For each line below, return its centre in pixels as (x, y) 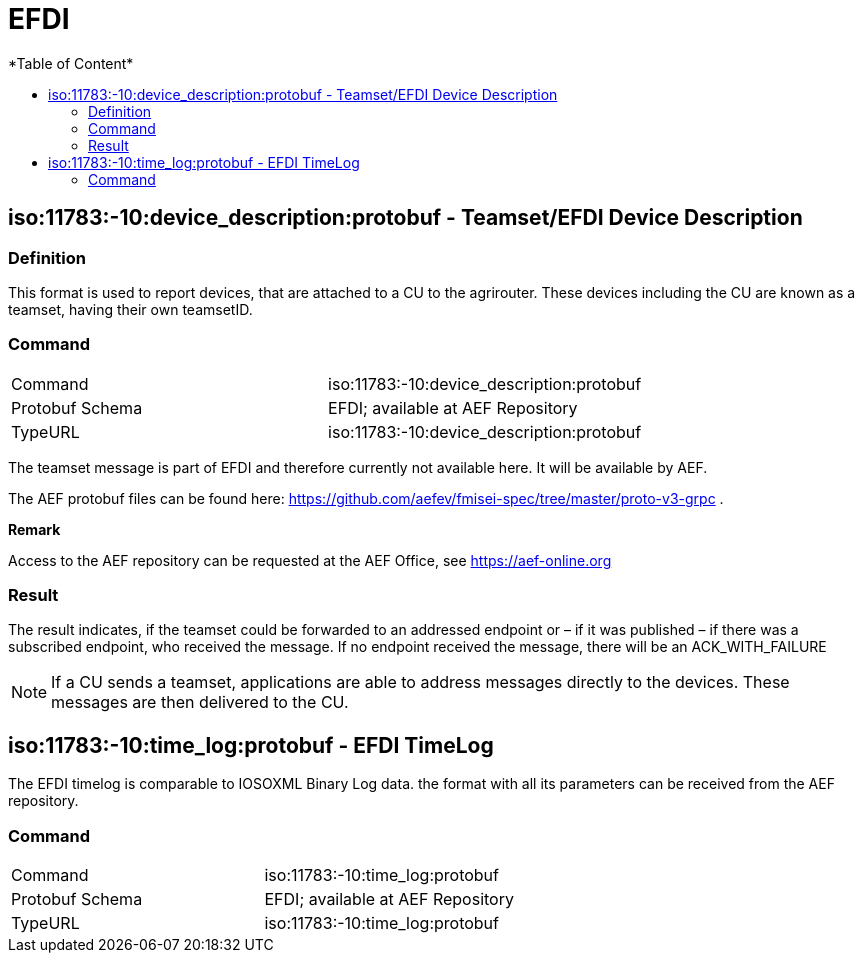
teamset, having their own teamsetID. (130, 309)
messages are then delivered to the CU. (200, 702)
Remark (34, 529)
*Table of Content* (71, 63)
